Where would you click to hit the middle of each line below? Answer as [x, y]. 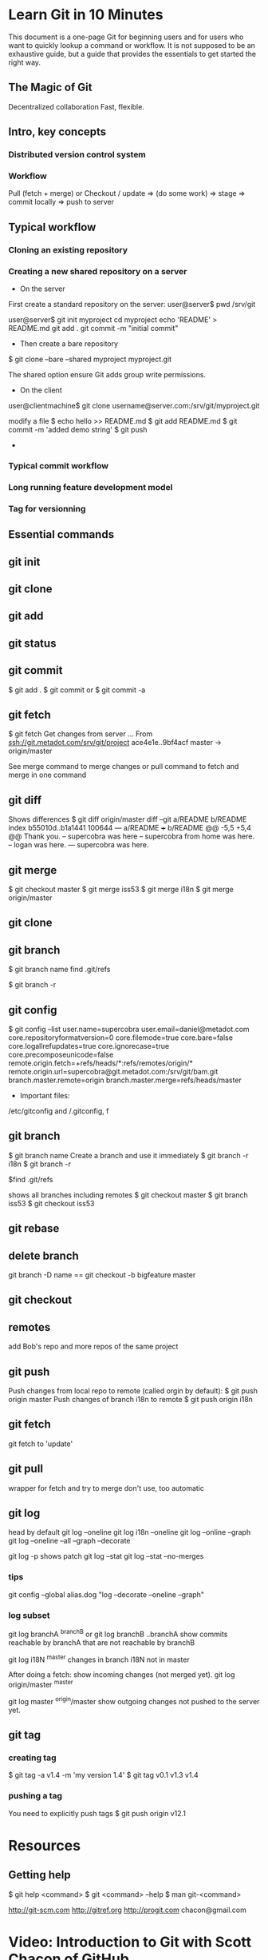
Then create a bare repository [69, 343]
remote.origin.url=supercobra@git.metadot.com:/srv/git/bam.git [113, 1071]
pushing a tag [35, 1796]
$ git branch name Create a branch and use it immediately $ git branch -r [128, 1155]
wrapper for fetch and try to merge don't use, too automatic [106, 1488]
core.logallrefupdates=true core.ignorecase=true [89, 1046]
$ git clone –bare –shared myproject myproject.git [90, 359]
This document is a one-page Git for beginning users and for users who [126, 37]
